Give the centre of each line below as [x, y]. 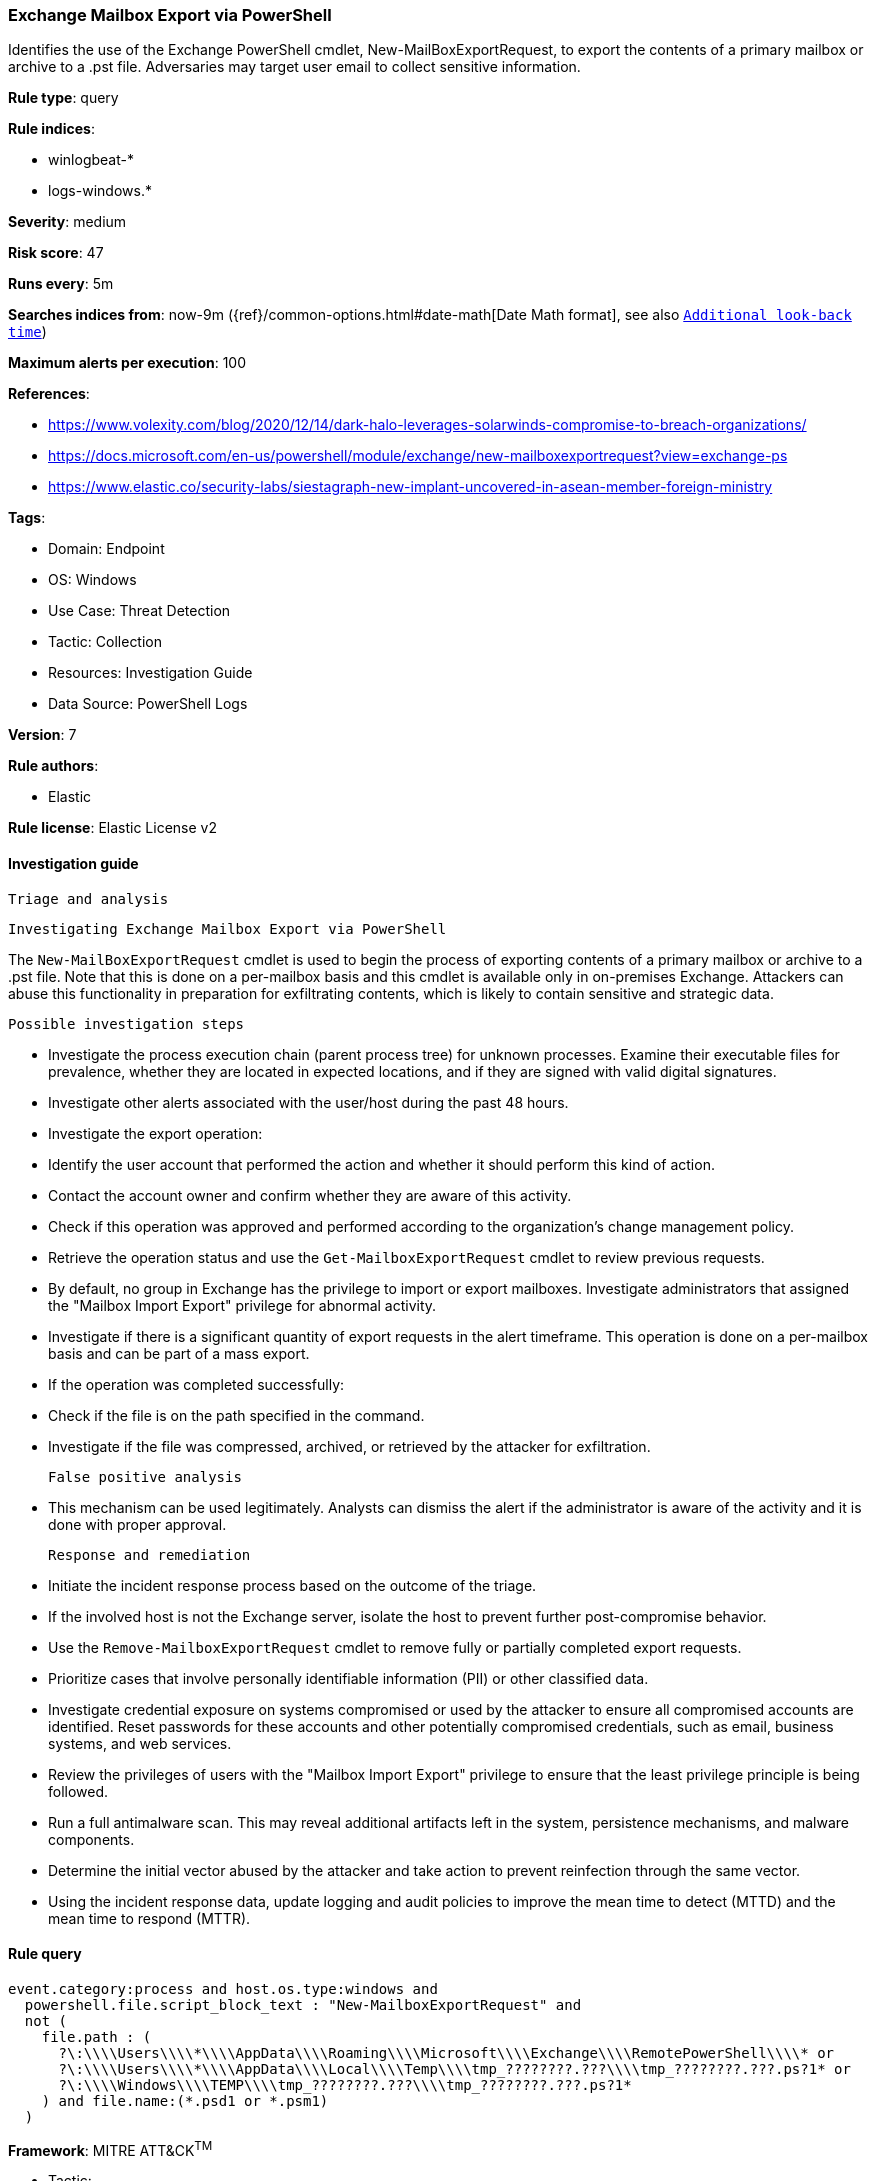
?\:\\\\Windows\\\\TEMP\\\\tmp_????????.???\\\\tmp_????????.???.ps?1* [345, 2084]
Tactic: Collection [105, 642]
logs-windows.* [100, 191]
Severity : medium [67, 222]
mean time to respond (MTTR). [149, 1918]
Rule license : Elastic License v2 [112, 828]
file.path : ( [96, 2036]
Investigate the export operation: [155, 1133]
